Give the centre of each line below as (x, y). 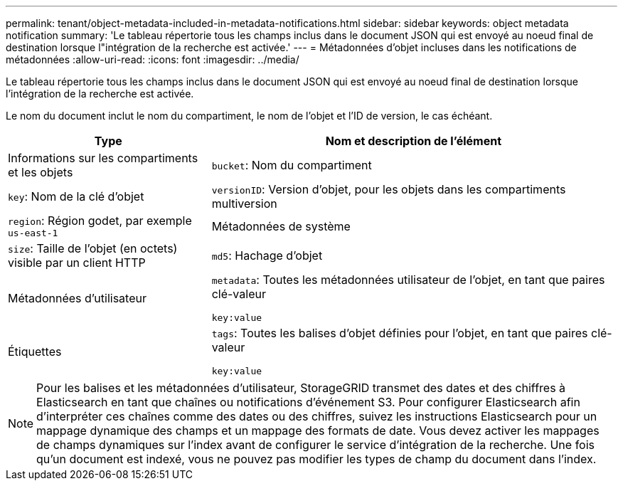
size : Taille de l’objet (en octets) (93, 248)
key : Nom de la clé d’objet (76, 196)
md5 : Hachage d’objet (267, 255)
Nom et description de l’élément (414, 141)
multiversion (244, 204)
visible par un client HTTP (77, 263)
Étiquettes (35, 351)
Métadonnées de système (281, 226)
